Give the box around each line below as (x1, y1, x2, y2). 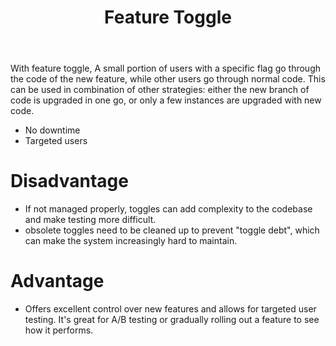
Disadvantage (10, 170, 129, 193)
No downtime (24, 124, 81, 136)
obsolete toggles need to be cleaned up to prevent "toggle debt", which (24, 224, 320, 236)
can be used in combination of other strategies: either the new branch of (10, 84, 310, 96)
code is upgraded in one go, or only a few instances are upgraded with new (10, 94, 322, 106)
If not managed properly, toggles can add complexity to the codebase (24, 203, 313, 215)
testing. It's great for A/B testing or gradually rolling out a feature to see (24, 314, 320, 326)
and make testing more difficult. (24, 214, 157, 226)
